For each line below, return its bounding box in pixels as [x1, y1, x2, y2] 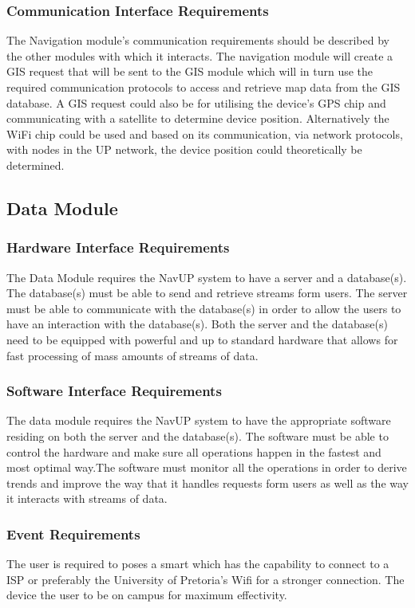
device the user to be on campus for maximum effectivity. [6, 586, 287, 603]
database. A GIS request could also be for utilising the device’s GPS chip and [6, 94, 386, 111]
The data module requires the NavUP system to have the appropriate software [6, 412, 391, 429]
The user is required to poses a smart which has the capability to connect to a [6, 555, 389, 572]
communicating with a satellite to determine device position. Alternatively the [6, 110, 389, 127]
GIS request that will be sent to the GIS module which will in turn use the [6, 63, 373, 80]
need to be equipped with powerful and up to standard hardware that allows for [6, 331, 398, 347]
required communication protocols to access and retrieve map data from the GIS [6, 79, 401, 95]
